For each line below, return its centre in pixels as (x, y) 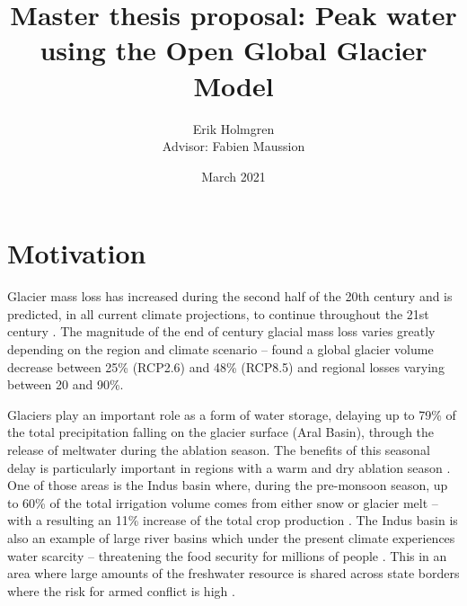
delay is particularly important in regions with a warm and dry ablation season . (229, 467)
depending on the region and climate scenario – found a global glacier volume (220, 349)
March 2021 (233, 176)
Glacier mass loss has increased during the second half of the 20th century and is (230, 296)
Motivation (77, 253)
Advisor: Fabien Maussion (233, 146)
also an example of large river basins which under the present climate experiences (231, 537)
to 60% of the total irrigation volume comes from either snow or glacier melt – (223, 502)
